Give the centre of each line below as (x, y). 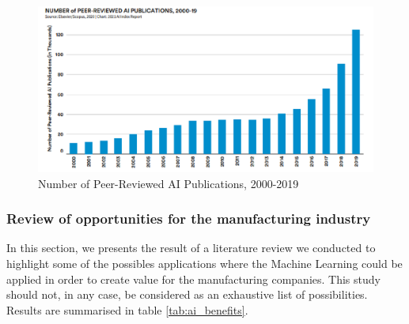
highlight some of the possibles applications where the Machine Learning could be (204, 263)
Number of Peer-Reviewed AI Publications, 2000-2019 (169, 183)
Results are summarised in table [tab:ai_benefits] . (127, 309)
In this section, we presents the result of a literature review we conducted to (191, 248)
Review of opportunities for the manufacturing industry (189, 219)
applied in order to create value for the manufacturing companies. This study (193, 279)
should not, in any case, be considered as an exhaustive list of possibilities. (187, 294)
